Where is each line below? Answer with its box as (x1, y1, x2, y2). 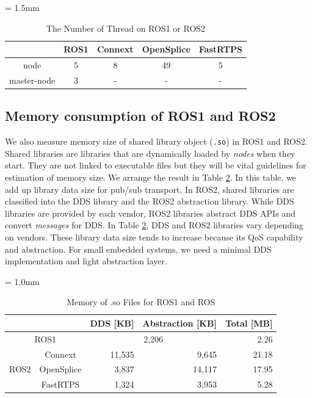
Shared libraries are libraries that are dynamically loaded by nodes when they (5, 147, 296, 159)
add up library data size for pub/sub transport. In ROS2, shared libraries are (5, 183, 294, 195)
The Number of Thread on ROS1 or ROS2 (46, 21, 206, 34)
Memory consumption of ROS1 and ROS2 (5, 106, 276, 125)
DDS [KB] (90, 316, 134, 329)
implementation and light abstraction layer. (5, 255, 167, 267)
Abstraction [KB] (142, 316, 217, 329)
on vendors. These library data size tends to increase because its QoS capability (5, 230, 303, 243)
